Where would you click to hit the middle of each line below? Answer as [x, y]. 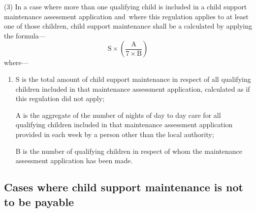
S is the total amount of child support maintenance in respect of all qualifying [133, 79]
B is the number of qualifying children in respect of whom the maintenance [129, 151]
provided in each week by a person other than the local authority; [115, 134]
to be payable [39, 201]
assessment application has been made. [74, 160]
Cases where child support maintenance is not [124, 187]
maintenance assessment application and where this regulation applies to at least [126, 16]
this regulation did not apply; [60, 98]
